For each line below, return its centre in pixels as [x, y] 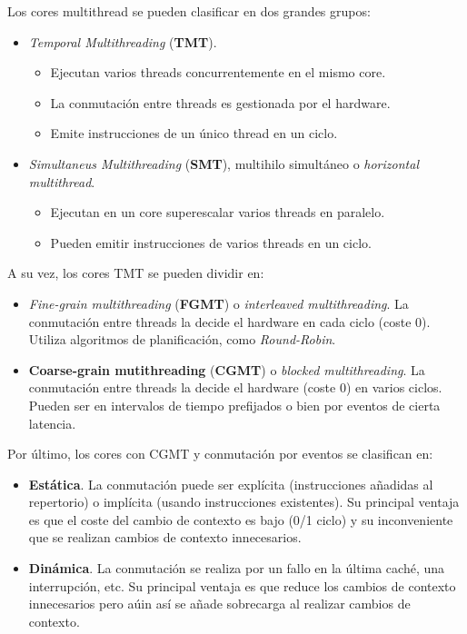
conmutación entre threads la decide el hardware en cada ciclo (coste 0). [229, 321]
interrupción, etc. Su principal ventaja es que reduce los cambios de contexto [242, 585]
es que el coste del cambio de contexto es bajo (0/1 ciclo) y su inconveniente [241, 519]
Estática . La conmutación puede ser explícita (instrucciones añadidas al [231, 484]
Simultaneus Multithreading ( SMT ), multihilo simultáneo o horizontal [224, 163]
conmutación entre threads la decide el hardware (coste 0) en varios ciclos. [235, 387]
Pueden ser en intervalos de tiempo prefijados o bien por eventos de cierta [234, 405]
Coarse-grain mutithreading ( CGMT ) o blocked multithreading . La [227, 369]
